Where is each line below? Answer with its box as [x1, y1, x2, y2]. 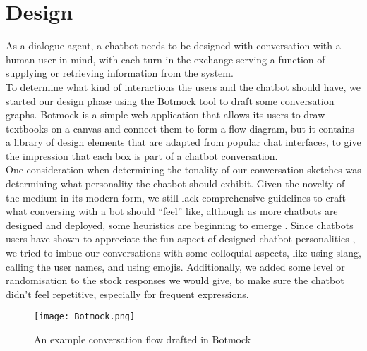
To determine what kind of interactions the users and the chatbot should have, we [6, 79, 361, 94]
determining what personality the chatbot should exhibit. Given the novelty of [6, 176, 345, 191]
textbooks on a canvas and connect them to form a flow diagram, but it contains [6, 121, 354, 135]
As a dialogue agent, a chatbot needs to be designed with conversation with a [6, 38, 341, 53]
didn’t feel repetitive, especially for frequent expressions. [6, 286, 249, 301]
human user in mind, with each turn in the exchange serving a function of [6, 51, 325, 66]
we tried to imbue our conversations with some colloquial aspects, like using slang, [6, 245, 361, 260]
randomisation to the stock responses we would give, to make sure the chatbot [6, 273, 344, 288]
